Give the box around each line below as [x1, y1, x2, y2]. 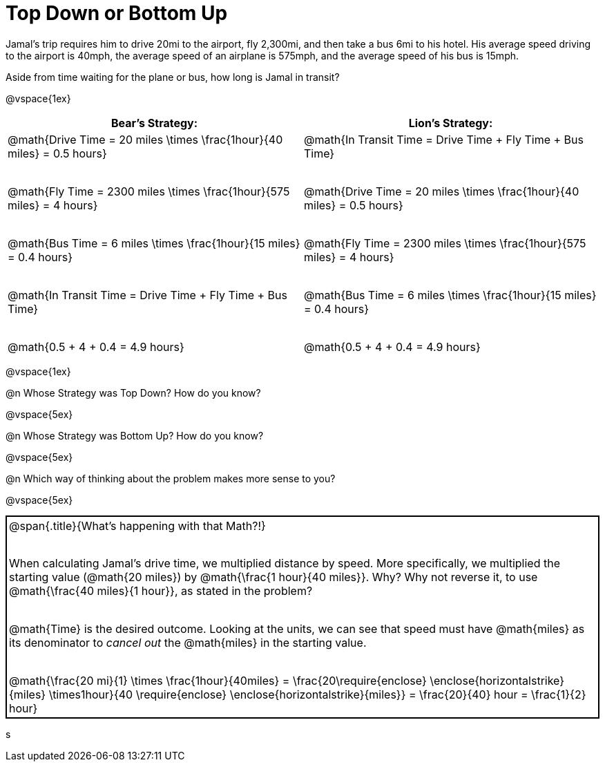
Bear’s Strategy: [111, 115, 198, 130]
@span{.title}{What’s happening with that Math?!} [9, 518, 266, 533]
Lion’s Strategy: [408, 115, 493, 130]
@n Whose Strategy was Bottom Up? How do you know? [6, 429, 264, 442]
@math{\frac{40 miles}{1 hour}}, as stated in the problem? [9, 584, 313, 598]
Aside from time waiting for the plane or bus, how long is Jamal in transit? [6, 70, 340, 83]
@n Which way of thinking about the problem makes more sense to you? [6, 472, 336, 484]
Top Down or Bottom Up [6, 1, 228, 25]
